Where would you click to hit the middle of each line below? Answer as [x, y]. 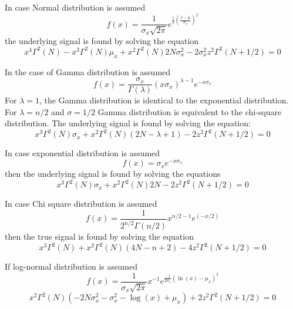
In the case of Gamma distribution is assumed [88, 71]
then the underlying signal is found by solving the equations [113, 174]
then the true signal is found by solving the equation [99, 236]
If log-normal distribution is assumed [71, 266]
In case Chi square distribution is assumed [81, 204]
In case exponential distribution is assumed [82, 153]
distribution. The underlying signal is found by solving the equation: [128, 123]
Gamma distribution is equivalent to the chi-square [190, 111]
